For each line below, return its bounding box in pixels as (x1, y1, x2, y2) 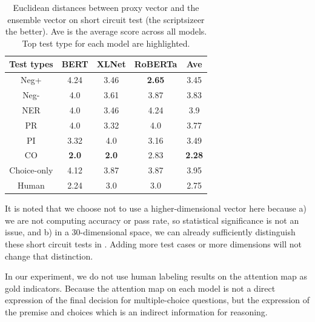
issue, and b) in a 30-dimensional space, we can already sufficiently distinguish (5, 226, 296, 238)
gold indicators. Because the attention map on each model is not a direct (5, 281, 276, 294)
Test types (9, 58, 53, 70)
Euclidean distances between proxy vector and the (13, 1, 199, 13)
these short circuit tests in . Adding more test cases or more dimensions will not (5, 238, 302, 250)
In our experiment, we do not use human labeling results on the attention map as (5, 270, 307, 283)
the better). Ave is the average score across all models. (5, 25, 207, 38)
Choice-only (9, 164, 53, 176)
